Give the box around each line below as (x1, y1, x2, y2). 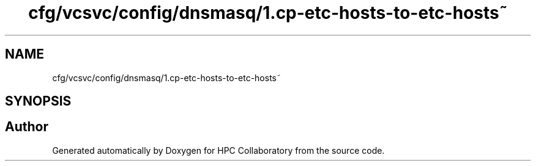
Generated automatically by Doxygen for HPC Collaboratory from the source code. (52, 145, 385, 156)
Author (5, 119, 48, 135)
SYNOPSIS (5, 93, 72, 109)
